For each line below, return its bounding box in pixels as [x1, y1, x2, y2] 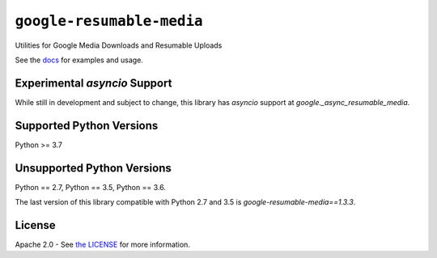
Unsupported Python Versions [15, 161, 172, 175]
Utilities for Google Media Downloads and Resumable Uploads [15, 40, 223, 50]
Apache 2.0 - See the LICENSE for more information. [15, 239, 190, 249]
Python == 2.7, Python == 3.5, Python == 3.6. [15, 182, 166, 192]
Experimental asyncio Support [15, 76, 172, 90]
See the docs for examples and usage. [15, 55, 143, 65]
